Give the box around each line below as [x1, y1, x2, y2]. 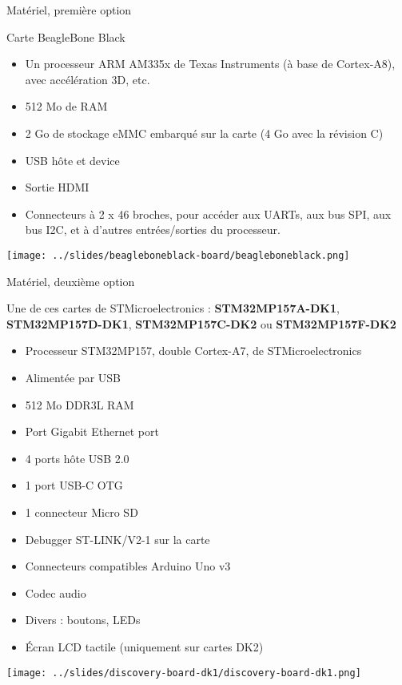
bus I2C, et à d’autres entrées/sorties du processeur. [25, 221, 281, 238]
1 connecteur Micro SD [25, 503, 138, 520]
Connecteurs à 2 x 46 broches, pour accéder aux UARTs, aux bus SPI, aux [25, 205, 392, 222]
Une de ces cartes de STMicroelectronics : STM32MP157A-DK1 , [6, 300, 340, 316]
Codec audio [25, 584, 86, 601]
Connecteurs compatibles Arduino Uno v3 [25, 558, 231, 574]
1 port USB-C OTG [25, 477, 123, 494]
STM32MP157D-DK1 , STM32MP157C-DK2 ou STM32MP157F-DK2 [6, 315, 396, 332]
